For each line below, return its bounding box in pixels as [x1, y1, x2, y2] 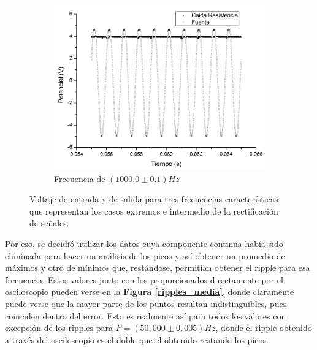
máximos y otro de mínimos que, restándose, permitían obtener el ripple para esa [5, 261, 310, 274]
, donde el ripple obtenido [215, 321, 312, 334]
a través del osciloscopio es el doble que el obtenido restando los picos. [5, 333, 269, 346]
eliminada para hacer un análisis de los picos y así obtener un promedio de [5, 249, 285, 262]
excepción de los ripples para [5, 321, 113, 334]
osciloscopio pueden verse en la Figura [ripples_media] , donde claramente [5, 285, 294, 298]
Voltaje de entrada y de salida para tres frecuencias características [29, 192, 278, 205]
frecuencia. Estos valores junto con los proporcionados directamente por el [5, 273, 283, 286]
